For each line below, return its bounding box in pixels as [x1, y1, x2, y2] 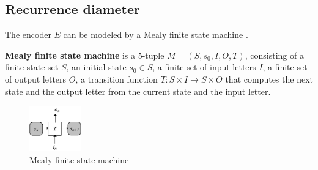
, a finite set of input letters [152, 61, 256, 73]
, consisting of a [245, 48, 304, 61]
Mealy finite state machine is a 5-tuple [5, 48, 165, 61]
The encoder [5, 28, 51, 41]
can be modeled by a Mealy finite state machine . [63, 28, 248, 41]
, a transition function [75, 72, 158, 85]
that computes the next [225, 72, 313, 85]
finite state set [5, 61, 59, 73]
